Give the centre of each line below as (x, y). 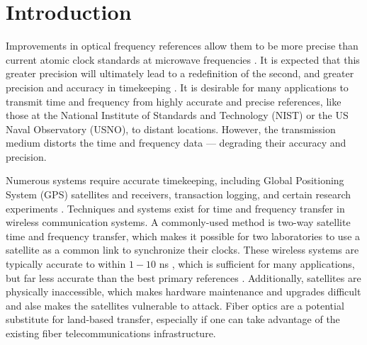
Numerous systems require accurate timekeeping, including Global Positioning (175, 180)
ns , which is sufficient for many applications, (257, 264)
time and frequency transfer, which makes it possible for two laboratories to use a (183, 236)
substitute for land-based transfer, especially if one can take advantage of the (173, 319)
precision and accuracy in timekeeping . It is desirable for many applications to (177, 87)
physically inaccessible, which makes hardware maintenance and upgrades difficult (183, 292)
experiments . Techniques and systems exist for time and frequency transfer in (175, 208)
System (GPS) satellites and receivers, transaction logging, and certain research (179, 194)
